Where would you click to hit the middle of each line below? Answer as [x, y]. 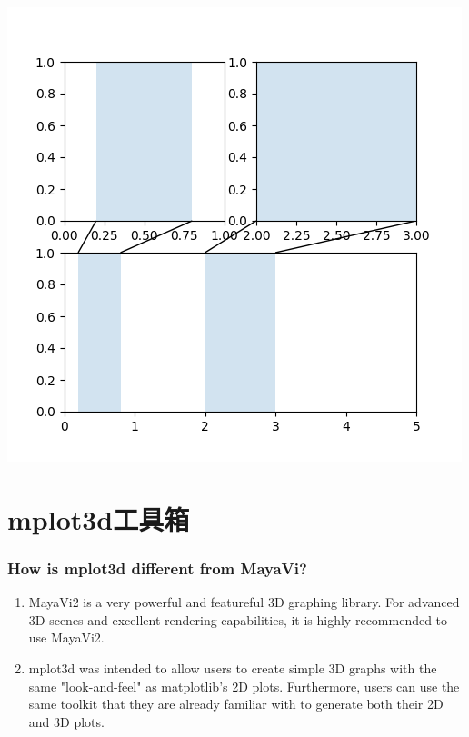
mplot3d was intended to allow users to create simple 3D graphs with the [233, 667]
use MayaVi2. [66, 637]
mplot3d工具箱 [99, 518]
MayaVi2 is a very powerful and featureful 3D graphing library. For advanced [244, 602]
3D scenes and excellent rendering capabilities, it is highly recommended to [238, 619]
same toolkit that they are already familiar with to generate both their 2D [236, 704]
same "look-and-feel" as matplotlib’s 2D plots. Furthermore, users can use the [244, 686]
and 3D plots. [66, 721]
